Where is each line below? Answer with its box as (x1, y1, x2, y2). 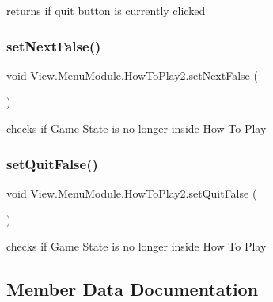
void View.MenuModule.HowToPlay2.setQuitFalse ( (6, 184, 257, 201)
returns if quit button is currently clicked (6, 2, 206, 18)
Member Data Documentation (6, 276, 259, 300)
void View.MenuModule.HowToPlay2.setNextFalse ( (6, 66, 258, 83)
